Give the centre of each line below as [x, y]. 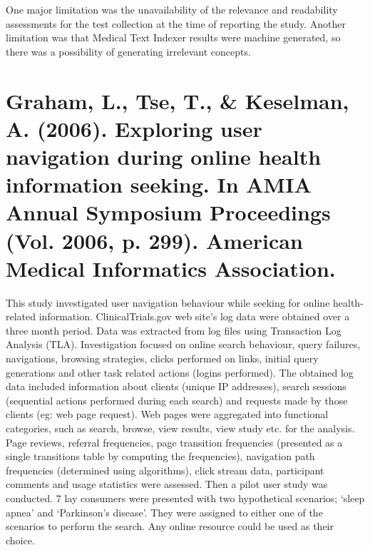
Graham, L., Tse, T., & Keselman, [178, 100]
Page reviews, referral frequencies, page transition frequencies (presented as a [174, 442]
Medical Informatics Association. [171, 268]
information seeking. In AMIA [159, 184]
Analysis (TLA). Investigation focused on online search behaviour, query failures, [183, 344]
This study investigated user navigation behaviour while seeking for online [168, 302]
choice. [20, 540]
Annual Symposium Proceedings [168, 212]
